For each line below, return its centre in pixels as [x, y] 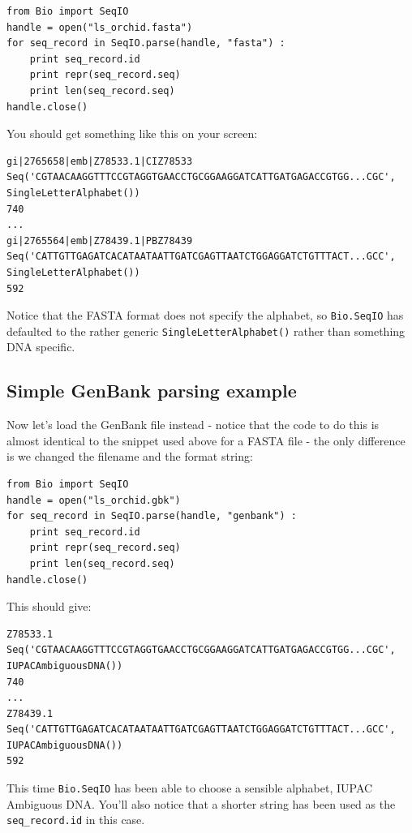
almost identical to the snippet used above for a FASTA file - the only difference [206, 440]
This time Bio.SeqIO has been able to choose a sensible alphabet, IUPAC [190, 788]
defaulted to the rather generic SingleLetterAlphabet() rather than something [206, 331]
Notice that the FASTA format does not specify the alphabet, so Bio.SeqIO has [205, 315]
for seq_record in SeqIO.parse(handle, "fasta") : [146, 43]
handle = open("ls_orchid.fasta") [100, 27]
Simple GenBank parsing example [152, 391]
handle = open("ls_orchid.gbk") [94, 500]
